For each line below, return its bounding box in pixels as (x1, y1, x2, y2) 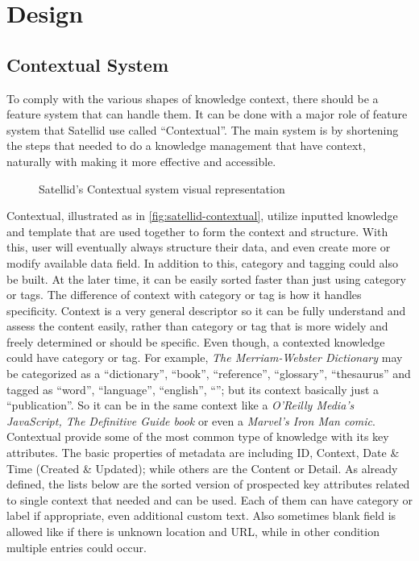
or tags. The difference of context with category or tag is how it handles (6, 286, 362, 303)
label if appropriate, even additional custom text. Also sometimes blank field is (6, 507, 396, 524)
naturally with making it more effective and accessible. (6, 152, 276, 169)
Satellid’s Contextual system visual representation (39, 180, 285, 197)
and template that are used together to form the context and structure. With (6, 222, 388, 239)
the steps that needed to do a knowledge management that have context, (6, 137, 366, 154)
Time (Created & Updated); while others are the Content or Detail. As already (6, 459, 398, 476)
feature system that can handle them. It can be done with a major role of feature (6, 106, 408, 123)
